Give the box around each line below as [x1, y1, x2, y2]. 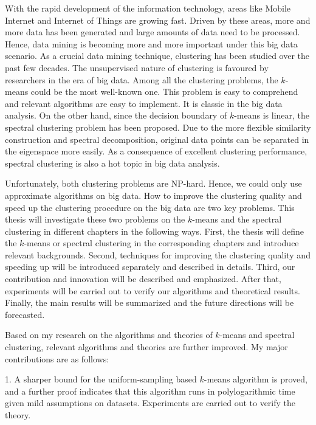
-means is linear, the [234, 109, 310, 122]
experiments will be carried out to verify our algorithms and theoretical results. [5, 284, 300, 297]
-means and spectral [219, 328, 295, 341]
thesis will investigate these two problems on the [5, 213, 185, 226]
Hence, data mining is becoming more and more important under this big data [5, 37, 298, 50]
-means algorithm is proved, [204, 373, 307, 385]
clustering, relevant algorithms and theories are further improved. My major [5, 340, 288, 353]
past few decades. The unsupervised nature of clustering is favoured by [5, 61, 269, 74]
